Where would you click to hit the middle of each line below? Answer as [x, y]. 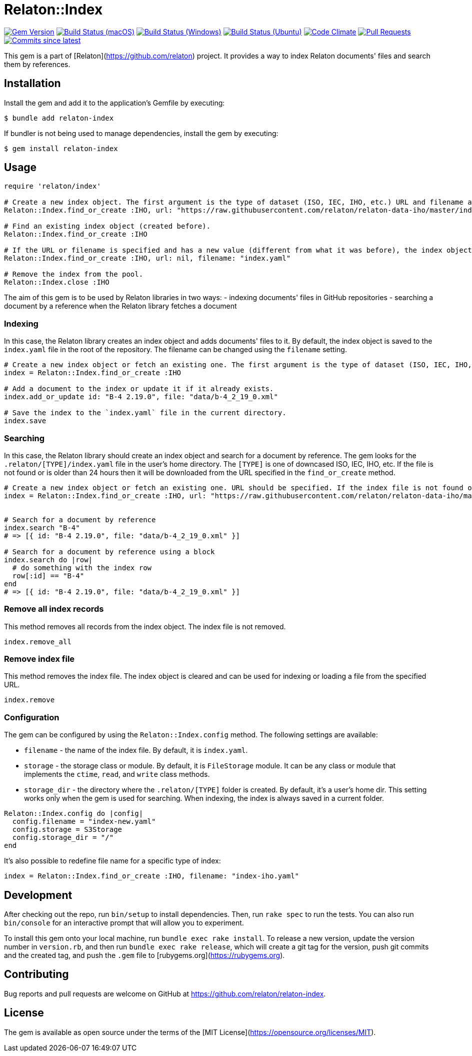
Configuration [32, 717]
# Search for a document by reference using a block [109, 552]
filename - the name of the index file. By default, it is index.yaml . [136, 750]
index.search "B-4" [42, 527]
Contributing [36, 974]
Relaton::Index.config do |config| [74, 814]
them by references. [37, 64]
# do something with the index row [82, 568]
